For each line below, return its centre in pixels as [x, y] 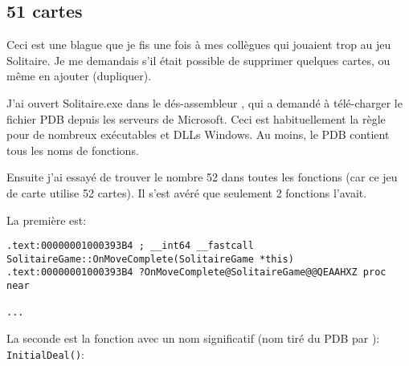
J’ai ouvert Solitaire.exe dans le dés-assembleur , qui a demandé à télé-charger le [204, 102]
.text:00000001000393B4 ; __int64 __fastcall [130, 246]
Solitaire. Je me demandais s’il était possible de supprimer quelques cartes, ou [198, 60]
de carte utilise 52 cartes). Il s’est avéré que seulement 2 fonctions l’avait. [187, 192]
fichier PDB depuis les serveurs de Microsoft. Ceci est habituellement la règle [196, 118]
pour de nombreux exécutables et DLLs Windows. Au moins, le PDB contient [198, 134]
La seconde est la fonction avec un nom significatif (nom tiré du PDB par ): [193, 338]
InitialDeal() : [45, 354]
